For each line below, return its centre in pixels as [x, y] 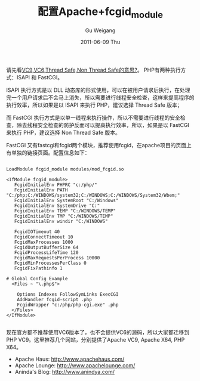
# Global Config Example [37, 278]
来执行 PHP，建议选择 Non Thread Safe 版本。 [64, 132]
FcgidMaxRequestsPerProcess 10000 [57, 258]
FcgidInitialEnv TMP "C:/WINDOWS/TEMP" [64, 216]
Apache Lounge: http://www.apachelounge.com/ [75, 365]
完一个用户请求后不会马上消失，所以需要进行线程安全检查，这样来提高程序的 [100, 97]
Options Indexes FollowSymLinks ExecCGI [68, 294]
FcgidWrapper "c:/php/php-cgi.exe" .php [68, 305]
